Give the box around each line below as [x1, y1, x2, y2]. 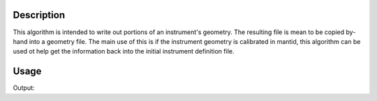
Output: [13, 84, 35, 92]
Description [13, 9, 66, 21]
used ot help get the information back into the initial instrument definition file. [13, 47, 235, 56]
